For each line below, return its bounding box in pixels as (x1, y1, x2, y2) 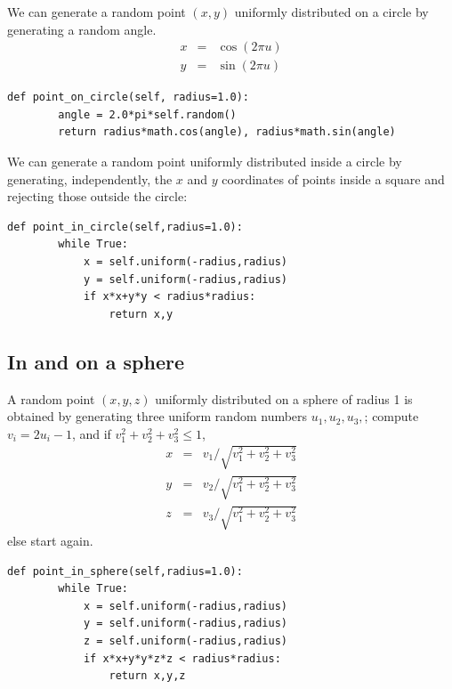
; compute (364, 407, 419, 426)
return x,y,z (109, 669, 186, 683)
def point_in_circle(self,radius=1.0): (7, 220, 243, 233)
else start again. (7, 531, 93, 550)
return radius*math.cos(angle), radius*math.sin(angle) (58, 126, 396, 139)
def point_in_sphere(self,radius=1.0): (7, 564, 243, 578)
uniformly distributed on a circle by (234, 3, 429, 20)
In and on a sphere (7, 347, 185, 375)
